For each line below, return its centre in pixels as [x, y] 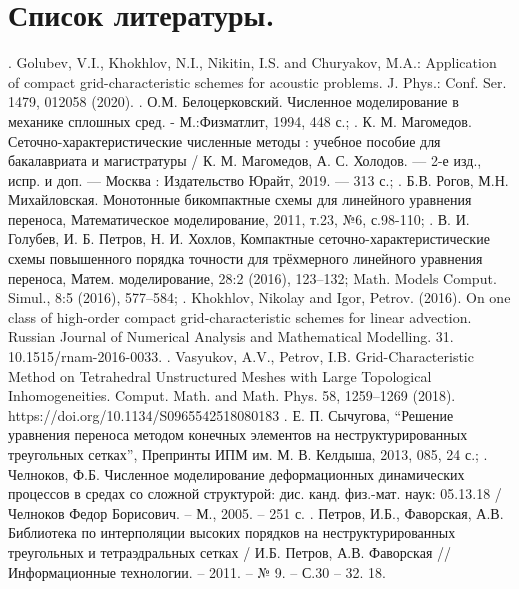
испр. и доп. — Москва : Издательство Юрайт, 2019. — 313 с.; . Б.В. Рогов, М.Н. [258, 179]
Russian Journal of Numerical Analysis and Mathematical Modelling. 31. [231, 336]
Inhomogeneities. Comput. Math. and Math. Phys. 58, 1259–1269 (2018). [232, 395]
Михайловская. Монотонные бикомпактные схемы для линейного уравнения [240, 199]
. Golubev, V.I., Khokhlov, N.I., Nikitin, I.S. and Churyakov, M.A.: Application [252, 62]
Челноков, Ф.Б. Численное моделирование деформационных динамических [236, 473]
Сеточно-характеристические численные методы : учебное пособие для [224, 140]
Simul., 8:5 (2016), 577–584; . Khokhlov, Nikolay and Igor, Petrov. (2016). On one [259, 297]
